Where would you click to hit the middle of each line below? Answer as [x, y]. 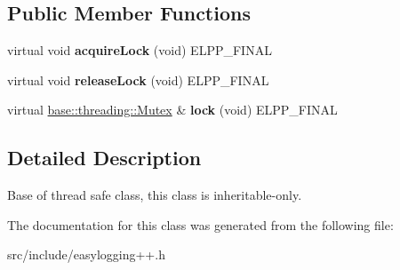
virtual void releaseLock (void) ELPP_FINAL [138, 79]
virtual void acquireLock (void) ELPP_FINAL [140, 50]
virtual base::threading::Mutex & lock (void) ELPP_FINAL [172, 110]
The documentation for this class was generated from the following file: [200, 224]
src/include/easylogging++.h [86, 254]
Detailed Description [104, 158]
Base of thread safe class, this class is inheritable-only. [155, 195]
